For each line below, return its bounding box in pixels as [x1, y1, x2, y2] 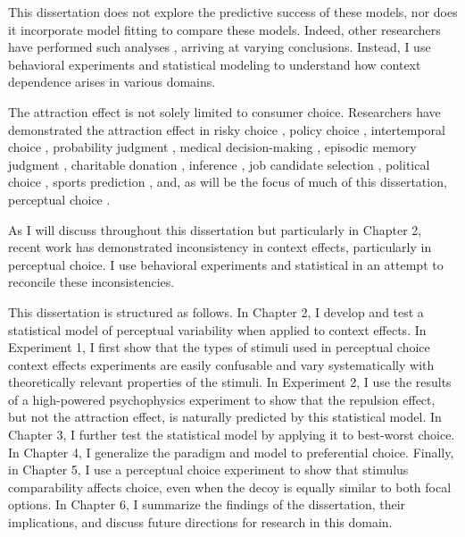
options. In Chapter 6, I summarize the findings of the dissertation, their [8, 495, 406, 514]
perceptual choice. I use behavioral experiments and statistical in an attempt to [8, 255, 444, 273]
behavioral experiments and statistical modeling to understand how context [8, 55, 421, 73]
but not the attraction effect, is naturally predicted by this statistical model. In [8, 407, 442, 426]
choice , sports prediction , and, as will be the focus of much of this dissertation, [8, 172, 447, 191]
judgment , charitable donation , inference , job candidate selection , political [8, 155, 430, 173]
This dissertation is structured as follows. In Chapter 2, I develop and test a [8, 302, 424, 321]
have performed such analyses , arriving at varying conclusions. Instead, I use [8, 38, 431, 56]
